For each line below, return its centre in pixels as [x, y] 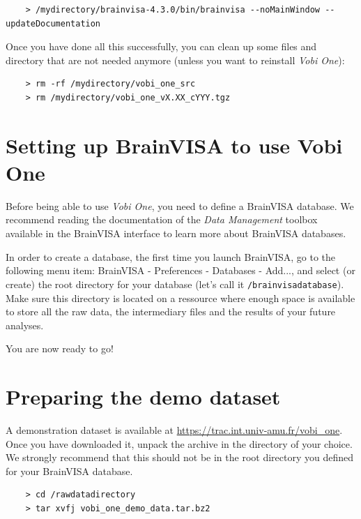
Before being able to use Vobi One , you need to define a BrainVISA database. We [180, 205]
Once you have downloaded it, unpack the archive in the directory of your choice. [179, 443]
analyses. [25, 325]
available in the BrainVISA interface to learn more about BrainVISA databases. [176, 233]
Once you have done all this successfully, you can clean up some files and [161, 46]
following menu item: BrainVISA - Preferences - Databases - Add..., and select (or [180, 270]
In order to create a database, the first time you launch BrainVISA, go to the [171, 256]
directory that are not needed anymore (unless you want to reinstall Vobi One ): [175, 60]
